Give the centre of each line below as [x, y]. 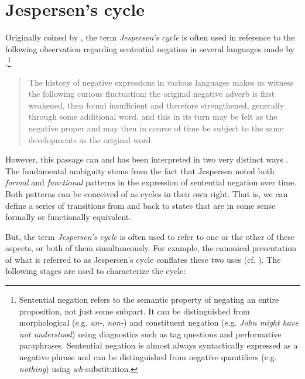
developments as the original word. [91, 139]
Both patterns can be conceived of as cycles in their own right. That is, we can [147, 193]
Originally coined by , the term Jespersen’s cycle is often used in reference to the [150, 37]
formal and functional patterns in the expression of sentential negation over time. [151, 182]
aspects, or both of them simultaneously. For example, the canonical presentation [151, 248]
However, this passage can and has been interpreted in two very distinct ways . [147, 159]
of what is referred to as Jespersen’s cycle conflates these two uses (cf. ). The [143, 259]
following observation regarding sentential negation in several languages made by [150, 48]
